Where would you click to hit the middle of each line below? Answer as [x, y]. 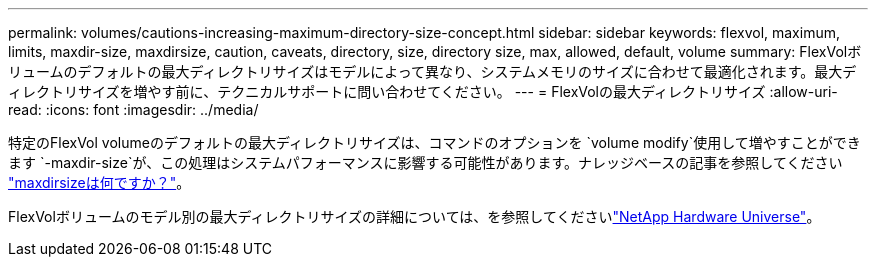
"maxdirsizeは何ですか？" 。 [99, 182]
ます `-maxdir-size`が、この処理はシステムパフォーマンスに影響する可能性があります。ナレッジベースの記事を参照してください [425, 162]
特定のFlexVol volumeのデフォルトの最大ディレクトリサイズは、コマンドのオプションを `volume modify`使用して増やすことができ [434, 142]
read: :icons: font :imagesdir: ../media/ [133, 109]
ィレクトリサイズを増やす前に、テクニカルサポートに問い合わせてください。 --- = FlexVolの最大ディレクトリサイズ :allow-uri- [423, 91]
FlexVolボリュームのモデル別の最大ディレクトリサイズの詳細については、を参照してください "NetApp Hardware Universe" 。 [414, 216]
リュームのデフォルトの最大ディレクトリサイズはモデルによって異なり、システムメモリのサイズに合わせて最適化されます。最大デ [432, 71]
